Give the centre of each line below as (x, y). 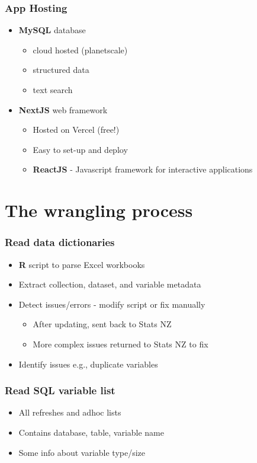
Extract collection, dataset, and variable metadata (110, 284)
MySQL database (52, 30)
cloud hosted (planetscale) (80, 50)
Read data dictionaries (60, 242)
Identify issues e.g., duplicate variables (88, 364)
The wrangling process (99, 210)
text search (53, 90)
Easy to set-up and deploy (80, 149)
